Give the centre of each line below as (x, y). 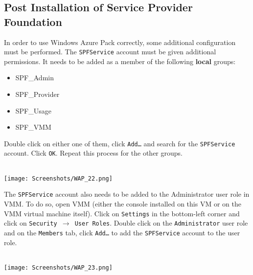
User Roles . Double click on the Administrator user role (161, 223)
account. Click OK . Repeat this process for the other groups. (93, 153)
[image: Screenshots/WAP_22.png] (58, 178)
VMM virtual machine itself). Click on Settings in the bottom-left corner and (122, 213)
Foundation (33, 21)
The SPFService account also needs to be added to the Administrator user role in (127, 194)
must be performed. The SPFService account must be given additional (110, 52)
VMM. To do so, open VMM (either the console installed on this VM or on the (123, 204)
